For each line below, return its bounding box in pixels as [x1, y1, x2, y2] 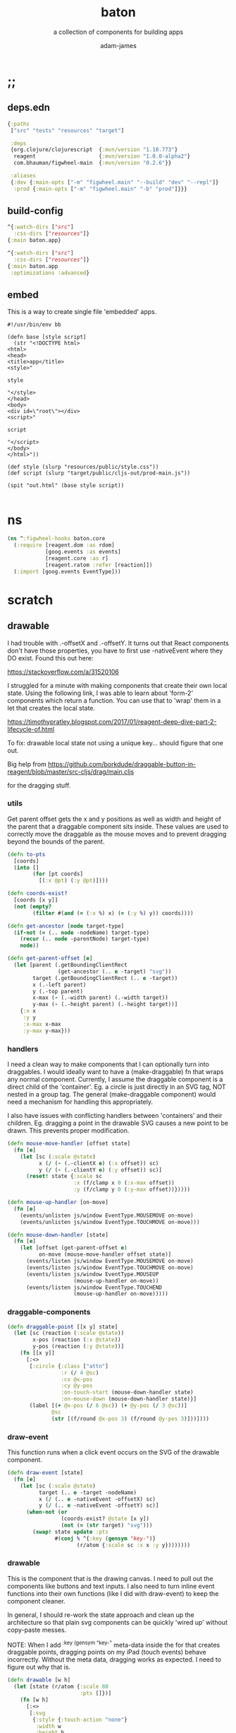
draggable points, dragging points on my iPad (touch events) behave [7, 1648, 206, 1657]
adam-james [99, 41, 137, 49]
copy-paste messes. [7, 1626, 67, 1634]
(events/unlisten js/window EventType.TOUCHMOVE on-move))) [20, 1218, 200, 1225]
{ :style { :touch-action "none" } [32, 1716, 128, 1723]
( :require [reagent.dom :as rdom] [13, 542, 115, 549]
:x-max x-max [23, 1020, 61, 1027]
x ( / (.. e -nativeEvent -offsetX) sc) [38, 1495, 156, 1502]
